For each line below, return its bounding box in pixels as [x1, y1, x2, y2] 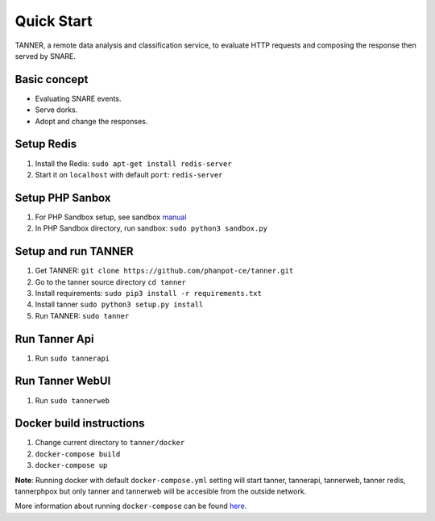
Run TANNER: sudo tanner [35, 311, 130, 320]
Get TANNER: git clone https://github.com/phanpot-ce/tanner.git [35, 266, 294, 276]
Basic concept [14, 73, 89, 86]
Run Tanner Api [14, 331, 94, 346]
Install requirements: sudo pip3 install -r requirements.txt [35, 288, 262, 298]
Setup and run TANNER [14, 244, 134, 258]
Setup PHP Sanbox [14, 190, 112, 205]
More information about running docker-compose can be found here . [14, 501, 247, 511]
